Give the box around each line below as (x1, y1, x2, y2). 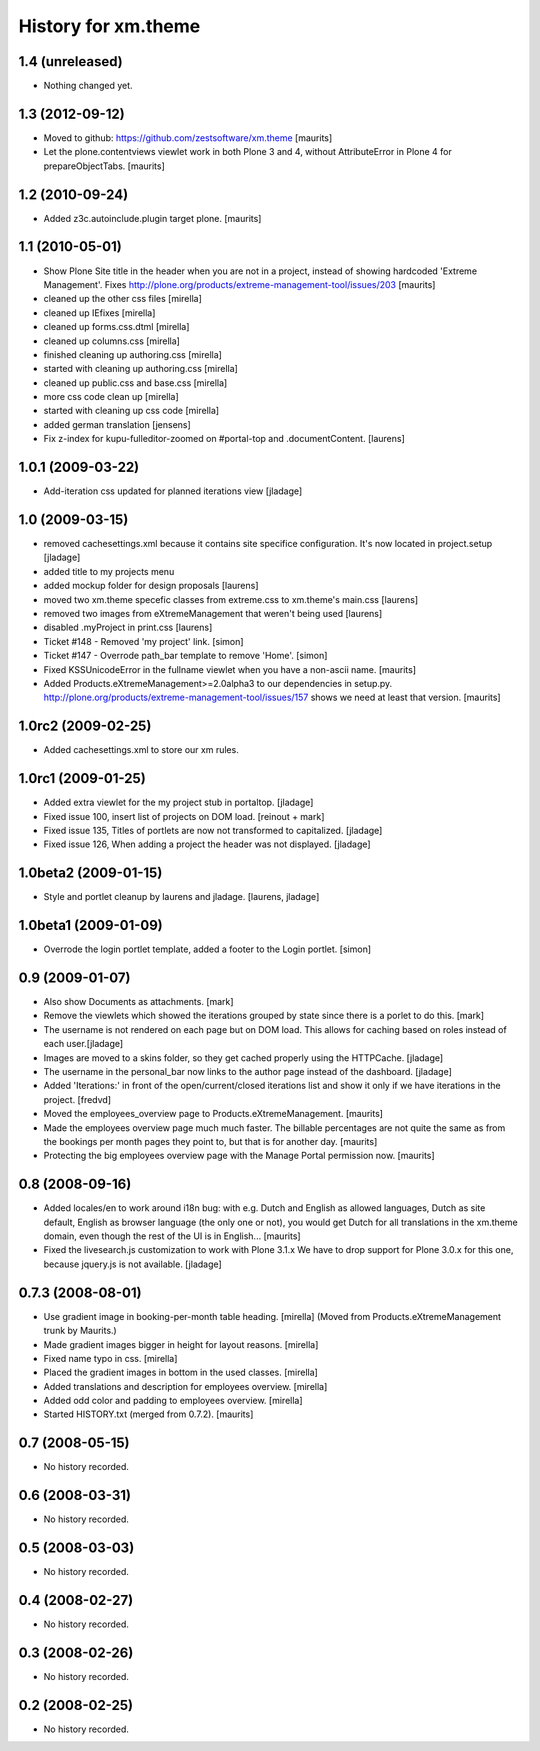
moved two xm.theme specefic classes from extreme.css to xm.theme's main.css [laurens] (43, 593, 419, 605)
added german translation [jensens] (43, 418, 192, 430)
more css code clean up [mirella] (43, 391, 179, 403)
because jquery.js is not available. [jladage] (43, 1258, 222, 1270)
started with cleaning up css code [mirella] (43, 405, 220, 417)
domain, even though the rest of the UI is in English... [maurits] (43, 1230, 301, 1242)
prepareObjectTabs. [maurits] (43, 160, 165, 172)
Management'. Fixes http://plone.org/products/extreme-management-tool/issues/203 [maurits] (43, 278, 436, 290)
